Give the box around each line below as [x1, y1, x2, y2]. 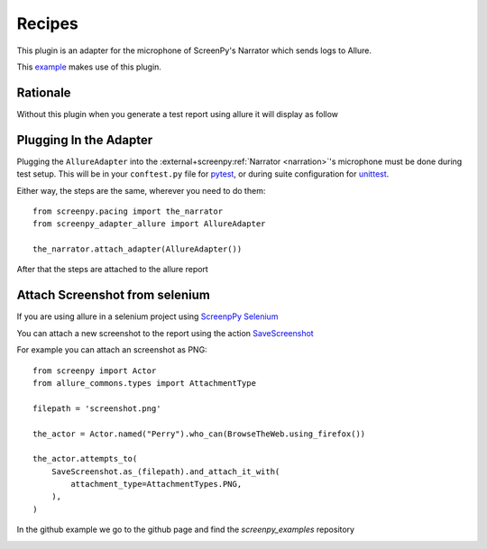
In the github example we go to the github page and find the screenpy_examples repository [16, 524, 355, 535]
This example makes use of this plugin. [16, 61, 162, 72]
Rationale [16, 85, 71, 100]
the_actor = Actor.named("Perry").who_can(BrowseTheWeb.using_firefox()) [32, 428, 366, 439]
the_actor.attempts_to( [32, 453, 138, 464]
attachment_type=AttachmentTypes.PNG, [70, 479, 243, 490]
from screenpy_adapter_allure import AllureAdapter [32, 219, 266, 229]
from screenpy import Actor [32, 365, 157, 376]
